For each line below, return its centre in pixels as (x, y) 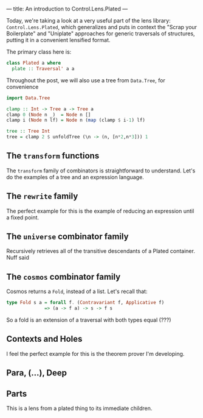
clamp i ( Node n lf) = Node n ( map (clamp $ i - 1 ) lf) (76, 120)
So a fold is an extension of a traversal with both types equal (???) (89, 320)
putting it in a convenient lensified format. (58, 40)
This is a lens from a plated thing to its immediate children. (79, 408)
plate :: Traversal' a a (43, 69)
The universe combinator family (67, 237)
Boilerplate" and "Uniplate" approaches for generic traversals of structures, (101, 34)
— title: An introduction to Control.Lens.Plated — (67, 9)
